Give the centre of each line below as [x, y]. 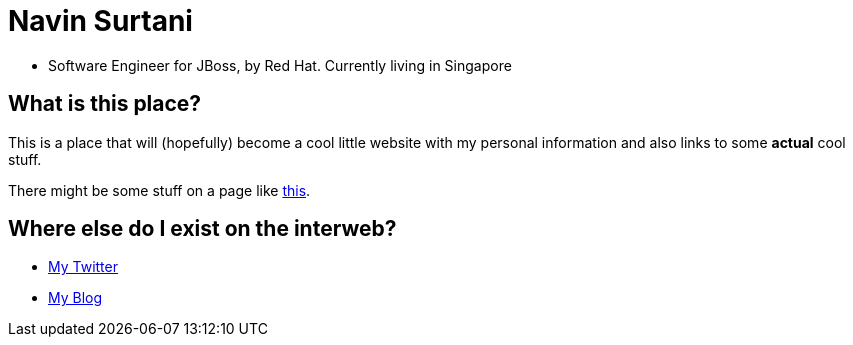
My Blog [75, 298]
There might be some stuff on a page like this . [159, 190]
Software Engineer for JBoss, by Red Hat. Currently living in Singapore [280, 65]
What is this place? [105, 104]
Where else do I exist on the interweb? [202, 229]
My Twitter [83, 267]
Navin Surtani [100, 21]
